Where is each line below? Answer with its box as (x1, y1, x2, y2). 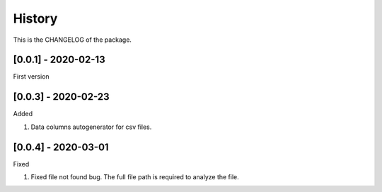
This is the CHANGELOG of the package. (13, 35, 132, 44)
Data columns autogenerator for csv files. (30, 123, 152, 131)
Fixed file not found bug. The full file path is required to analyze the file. (30, 173, 240, 181)
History (13, 11, 58, 26)
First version (13, 72, 50, 81)
